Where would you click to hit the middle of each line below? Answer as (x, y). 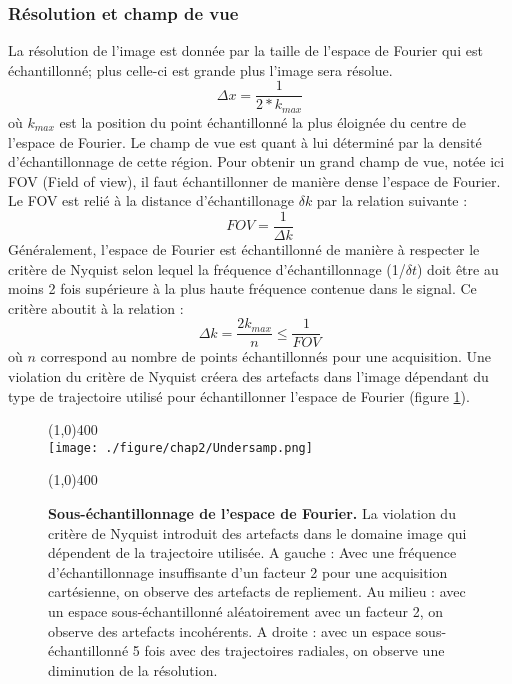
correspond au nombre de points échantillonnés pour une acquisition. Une (265, 356)
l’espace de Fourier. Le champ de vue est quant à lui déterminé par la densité (245, 141)
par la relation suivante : (392, 200)
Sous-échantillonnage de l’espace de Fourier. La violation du (252, 513)
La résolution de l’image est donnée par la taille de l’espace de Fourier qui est (245, 50)
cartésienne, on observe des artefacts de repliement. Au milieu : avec (257, 591)
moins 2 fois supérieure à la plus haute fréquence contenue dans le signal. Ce (242, 288)
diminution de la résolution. (133, 669)
